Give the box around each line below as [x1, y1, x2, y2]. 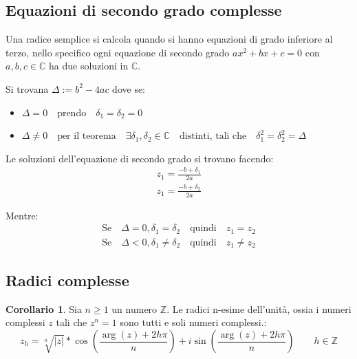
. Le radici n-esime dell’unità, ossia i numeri [166, 301, 351, 316]
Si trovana [6, 81, 49, 96]
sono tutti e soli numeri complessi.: [120, 315, 267, 329]
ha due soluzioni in [49, 58, 129, 73]
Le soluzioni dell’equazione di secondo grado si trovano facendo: [6, 151, 274, 165]
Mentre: [6, 208, 39, 222]
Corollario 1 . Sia [6, 301, 82, 316]
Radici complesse [6, 270, 129, 291]
